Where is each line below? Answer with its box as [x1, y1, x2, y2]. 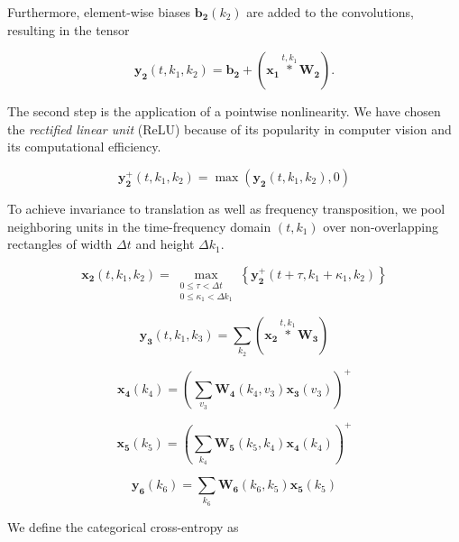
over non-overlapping [323, 216, 438, 235]
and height [135, 234, 195, 253]
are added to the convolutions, [246, 3, 414, 21]
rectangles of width [7, 234, 113, 253]
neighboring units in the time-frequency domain [7, 216, 271, 235]
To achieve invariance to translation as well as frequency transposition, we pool [7, 198, 445, 217]
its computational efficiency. [7, 137, 161, 156]
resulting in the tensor [7, 20, 130, 39]
